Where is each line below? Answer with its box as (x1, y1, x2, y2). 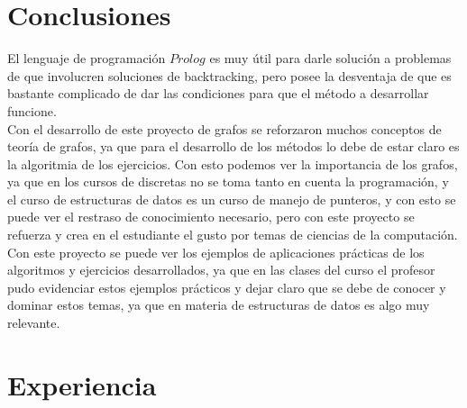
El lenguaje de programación (7, 49, 166, 68)
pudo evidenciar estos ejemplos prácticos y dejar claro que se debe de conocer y (7, 277, 446, 296)
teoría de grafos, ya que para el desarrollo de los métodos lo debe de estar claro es (7, 137, 460, 156)
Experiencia (7, 366, 157, 403)
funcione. (7, 101, 57, 120)
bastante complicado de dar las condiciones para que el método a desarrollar (7, 84, 429, 103)
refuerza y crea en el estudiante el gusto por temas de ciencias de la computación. (7, 225, 458, 244)
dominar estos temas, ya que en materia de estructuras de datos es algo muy (7, 295, 430, 314)
